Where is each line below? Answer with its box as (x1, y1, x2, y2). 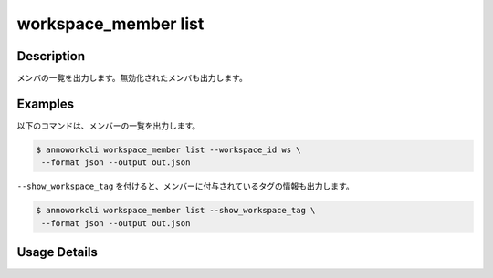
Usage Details (16, 244, 98, 260)
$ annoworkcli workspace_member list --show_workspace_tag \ (36, 205, 316, 216)
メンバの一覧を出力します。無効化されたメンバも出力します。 (16, 73, 248, 84)
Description (16, 48, 86, 64)
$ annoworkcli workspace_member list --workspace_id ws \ (36, 144, 301, 155)
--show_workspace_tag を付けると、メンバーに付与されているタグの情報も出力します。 (16, 180, 355, 191)
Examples (16, 96, 75, 111)
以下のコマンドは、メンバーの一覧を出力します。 (16, 119, 201, 131)
